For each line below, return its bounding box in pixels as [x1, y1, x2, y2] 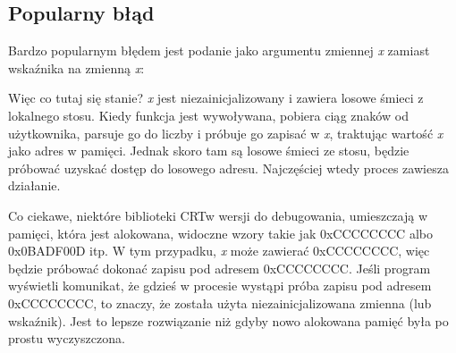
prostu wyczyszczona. [8, 329, 125, 348]
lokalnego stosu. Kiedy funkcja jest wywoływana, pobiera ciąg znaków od [8, 105, 409, 124]
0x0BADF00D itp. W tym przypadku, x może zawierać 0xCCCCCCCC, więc [8, 241, 430, 260]
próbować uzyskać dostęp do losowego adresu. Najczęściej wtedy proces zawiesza [8, 158, 449, 177]
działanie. [8, 176, 61, 195]
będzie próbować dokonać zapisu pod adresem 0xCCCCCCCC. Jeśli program [8, 258, 431, 277]
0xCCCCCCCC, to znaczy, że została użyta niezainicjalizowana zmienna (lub [8, 293, 432, 312]
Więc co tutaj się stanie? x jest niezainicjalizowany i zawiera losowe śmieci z [8, 88, 424, 107]
